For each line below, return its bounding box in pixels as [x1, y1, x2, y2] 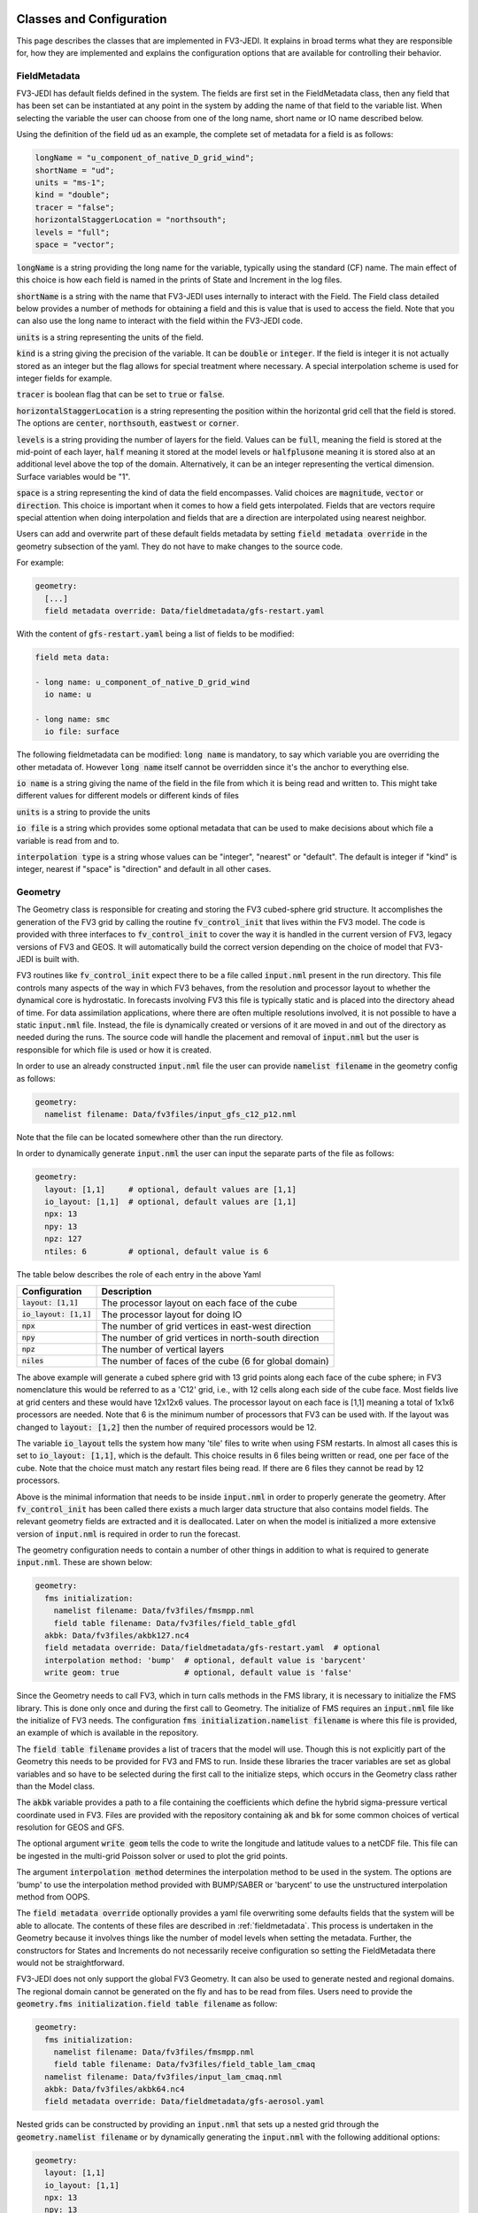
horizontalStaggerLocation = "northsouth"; [35, 215, 227, 225]
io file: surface [44, 727, 119, 736]
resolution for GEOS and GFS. [16, 1822, 125, 1832]
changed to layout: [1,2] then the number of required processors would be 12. [16, 1422, 318, 1432]
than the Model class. [16, 1780, 96, 1792]
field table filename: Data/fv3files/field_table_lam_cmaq [53, 2059, 316, 2070]
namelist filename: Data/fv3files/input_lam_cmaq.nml [44, 2071, 283, 2082]
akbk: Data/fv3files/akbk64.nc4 [44, 2085, 185, 2094]
